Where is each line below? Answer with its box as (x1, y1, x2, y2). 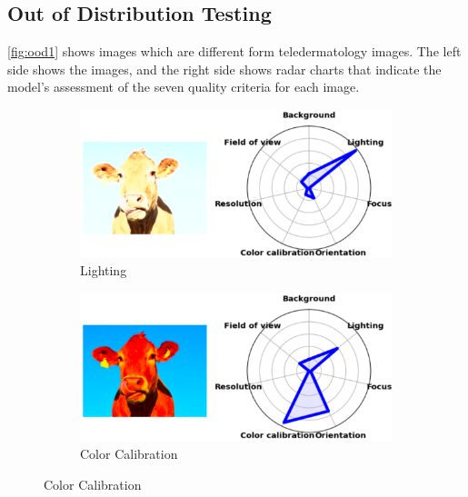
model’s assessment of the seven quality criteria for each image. (7, 77, 360, 96)
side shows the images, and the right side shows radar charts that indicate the (7, 59, 442, 78)
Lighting (80, 261, 127, 280)
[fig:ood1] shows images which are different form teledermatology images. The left (7, 42, 462, 61)
